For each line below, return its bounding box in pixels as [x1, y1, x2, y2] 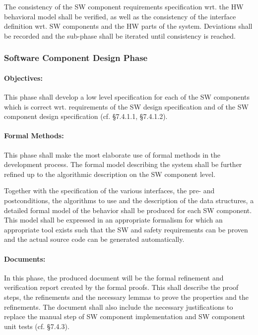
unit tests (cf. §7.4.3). [4, 321, 69, 331]
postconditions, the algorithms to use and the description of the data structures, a [4, 195, 254, 205]
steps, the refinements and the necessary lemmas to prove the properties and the [4, 291, 249, 302]
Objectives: [4, 72, 43, 83]
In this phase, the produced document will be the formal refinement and [4, 272, 224, 282]
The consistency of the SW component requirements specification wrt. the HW [4, 1, 244, 11]
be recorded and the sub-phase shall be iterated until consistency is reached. [4, 30, 236, 41]
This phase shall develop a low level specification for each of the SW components [4, 92, 250, 102]
